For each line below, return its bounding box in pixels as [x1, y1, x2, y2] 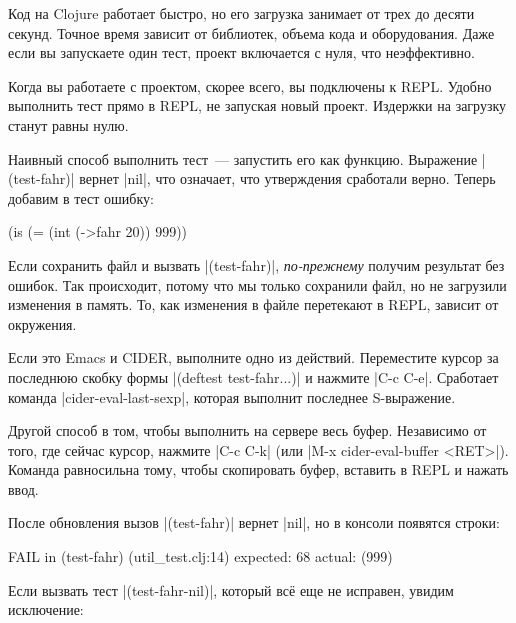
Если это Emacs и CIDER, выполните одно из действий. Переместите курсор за [8, 347, 499, 368]
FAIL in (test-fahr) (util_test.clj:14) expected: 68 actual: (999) [8, 546, 393, 567]
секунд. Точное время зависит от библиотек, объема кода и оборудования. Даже [8, 22, 495, 43]
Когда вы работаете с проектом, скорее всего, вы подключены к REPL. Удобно [8, 75, 492, 96]
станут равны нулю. [8, 114, 129, 135]
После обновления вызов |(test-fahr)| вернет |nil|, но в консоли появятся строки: [8, 512, 500, 533]
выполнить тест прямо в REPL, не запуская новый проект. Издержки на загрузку [8, 95, 507, 116]
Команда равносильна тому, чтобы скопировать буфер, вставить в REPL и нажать [8, 459, 509, 480]
